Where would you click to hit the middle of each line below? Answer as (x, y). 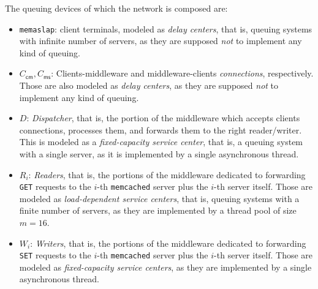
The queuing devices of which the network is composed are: (116, 8)
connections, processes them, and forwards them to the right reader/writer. (161, 129)
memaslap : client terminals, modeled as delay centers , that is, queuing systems (166, 28)
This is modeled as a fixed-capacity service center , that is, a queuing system (161, 142)
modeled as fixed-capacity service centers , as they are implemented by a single (165, 267)
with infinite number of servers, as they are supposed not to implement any (161, 41)
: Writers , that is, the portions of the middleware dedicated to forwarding (168, 243)
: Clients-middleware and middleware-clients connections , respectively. (182, 73)
